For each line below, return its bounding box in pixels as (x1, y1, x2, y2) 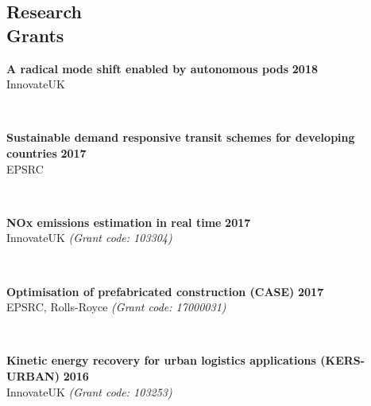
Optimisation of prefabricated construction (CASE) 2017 (6, 283, 324, 299)
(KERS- (320, 352, 365, 369)
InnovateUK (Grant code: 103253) (6, 383, 172, 400)
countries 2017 (6, 144, 87, 161)
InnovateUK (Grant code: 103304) (6, 229, 172, 246)
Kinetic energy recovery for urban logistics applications (6, 352, 316, 369)
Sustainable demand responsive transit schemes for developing (6, 129, 355, 146)
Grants (6, 22, 64, 47)
